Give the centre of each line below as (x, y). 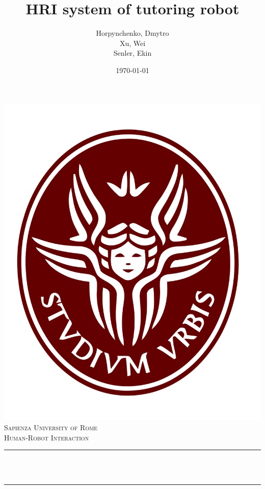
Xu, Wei (132, 43)
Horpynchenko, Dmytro (132, 33)
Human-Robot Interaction (47, 437)
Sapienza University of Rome (51, 427)
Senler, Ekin (132, 53)
